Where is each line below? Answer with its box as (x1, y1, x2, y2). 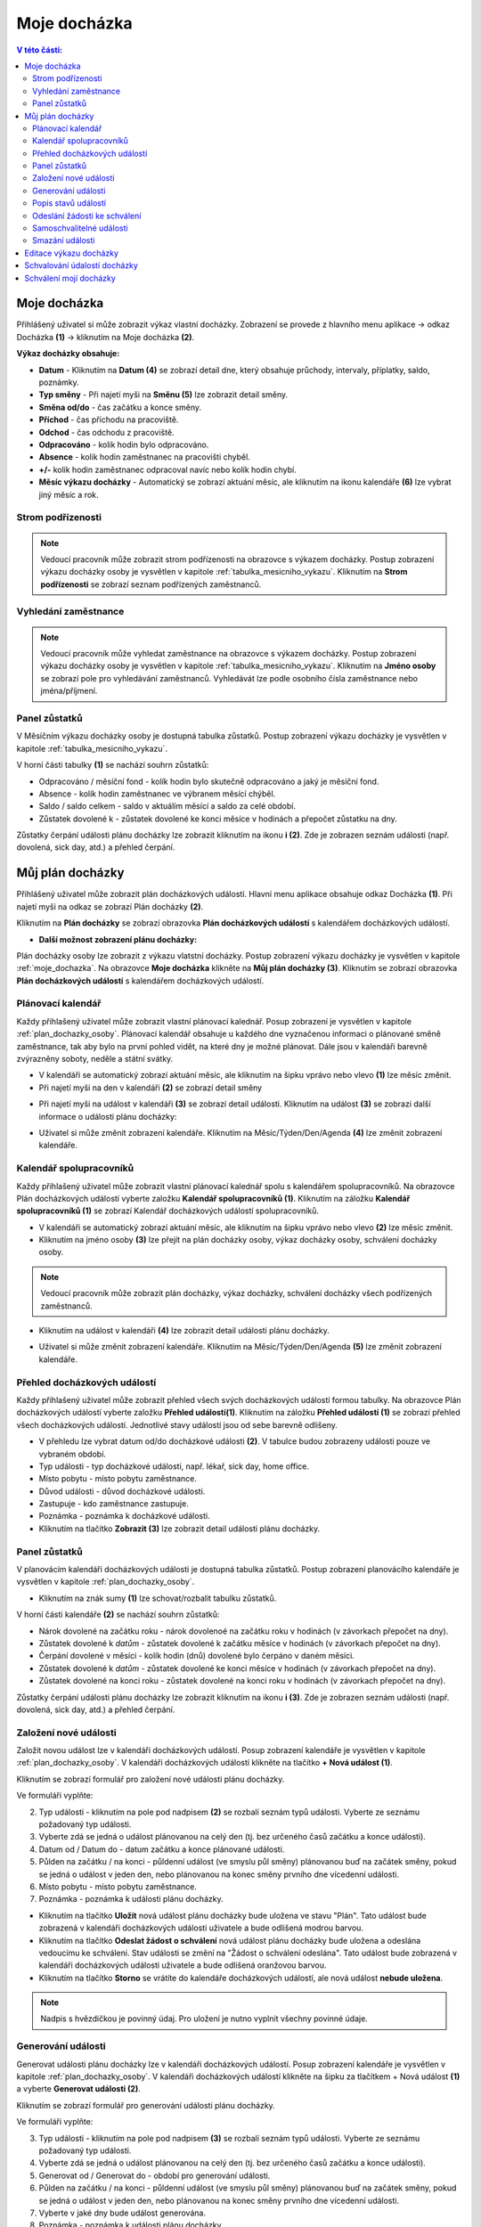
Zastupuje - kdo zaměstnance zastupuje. (38, 1498, 189, 1509)
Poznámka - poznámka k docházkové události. (38, 1511, 210, 1521)
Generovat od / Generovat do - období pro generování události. (38, 2170, 271, 2181)
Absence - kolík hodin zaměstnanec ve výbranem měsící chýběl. (38, 788, 276, 799)
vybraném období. (38, 1448, 107, 1459)
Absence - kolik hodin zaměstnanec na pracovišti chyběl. (38, 452, 251, 462)
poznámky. (38, 377, 79, 387)
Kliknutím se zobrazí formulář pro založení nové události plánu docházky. (16, 1774, 285, 1784)
